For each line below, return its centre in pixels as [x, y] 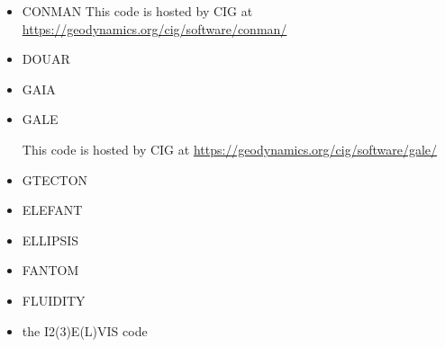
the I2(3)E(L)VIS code [85, 330]
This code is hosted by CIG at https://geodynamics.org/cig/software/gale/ [230, 149]
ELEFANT [52, 210]
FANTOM [50, 270]
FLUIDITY [54, 300]
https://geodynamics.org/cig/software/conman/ [154, 28]
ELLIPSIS [50, 240]
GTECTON [55, 179]
